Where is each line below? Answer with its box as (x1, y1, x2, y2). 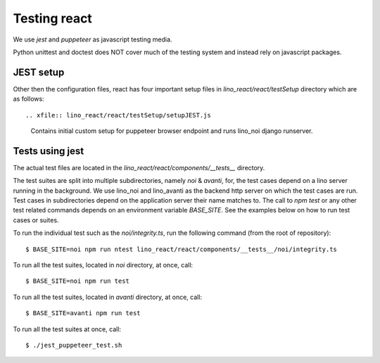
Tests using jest (13, 145, 84, 157)
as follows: (13, 95, 45, 103)
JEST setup (13, 66, 65, 78)
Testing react (13, 11, 93, 26)
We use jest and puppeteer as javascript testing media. (13, 35, 172, 44)
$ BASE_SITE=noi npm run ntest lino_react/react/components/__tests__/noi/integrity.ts (25, 245, 338, 253)
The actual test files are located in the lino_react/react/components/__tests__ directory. (13, 163, 265, 172)
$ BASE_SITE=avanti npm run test (25, 310, 141, 317)
